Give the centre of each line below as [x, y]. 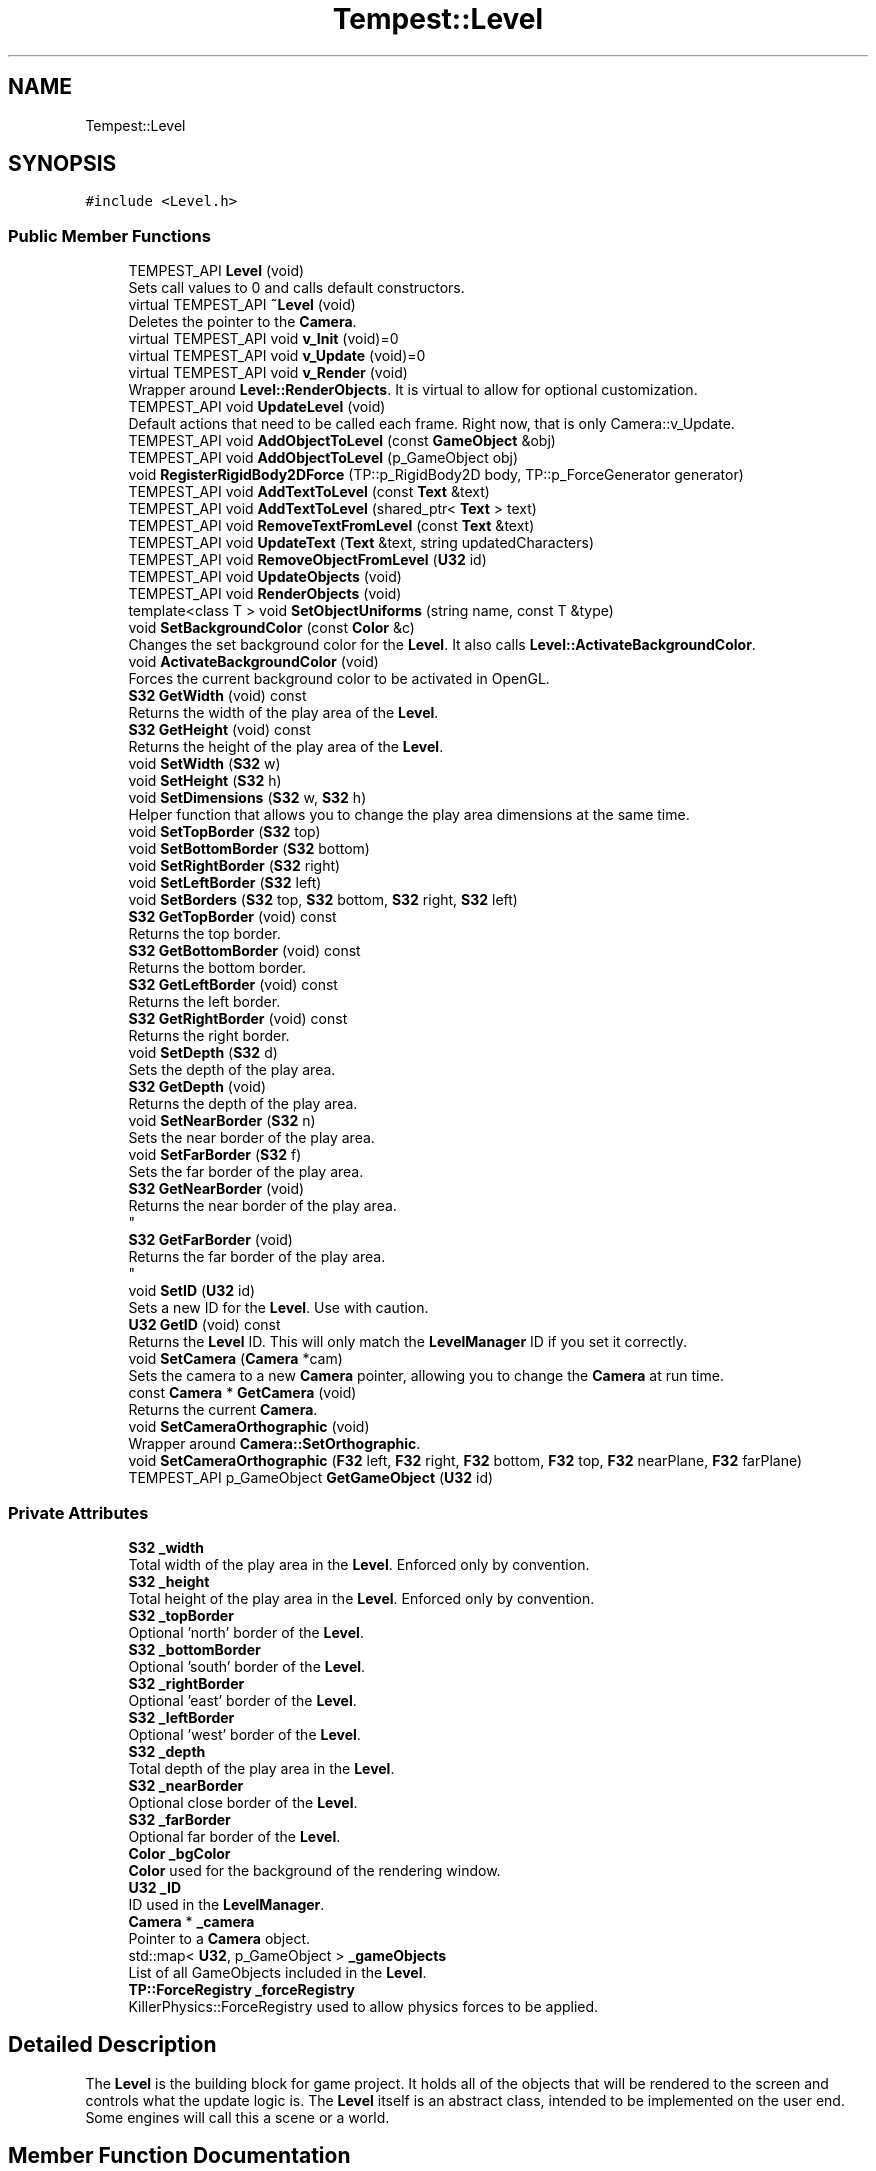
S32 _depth [167, 1751]
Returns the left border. [204, 1002]
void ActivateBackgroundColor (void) [253, 662]
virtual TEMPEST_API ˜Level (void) [242, 305]
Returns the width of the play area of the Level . [283, 713]
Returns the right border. [209, 1036]
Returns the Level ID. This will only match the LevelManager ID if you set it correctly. [408, 1342]
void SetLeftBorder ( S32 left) [225, 883]
